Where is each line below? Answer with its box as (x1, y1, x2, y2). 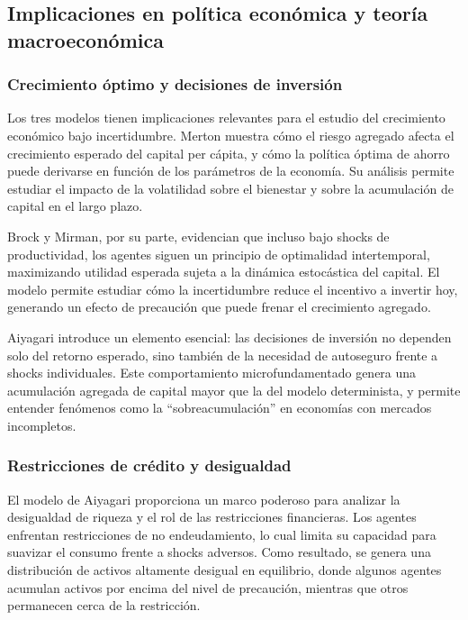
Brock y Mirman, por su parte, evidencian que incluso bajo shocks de (7, 226, 390, 245)
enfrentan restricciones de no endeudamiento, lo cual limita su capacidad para (7, 524, 436, 543)
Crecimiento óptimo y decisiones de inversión (7, 73, 343, 96)
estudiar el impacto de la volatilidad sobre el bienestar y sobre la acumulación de (7, 178, 454, 197)
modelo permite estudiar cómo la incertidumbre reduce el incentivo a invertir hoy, (7, 279, 458, 298)
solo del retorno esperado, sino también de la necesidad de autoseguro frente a (7, 345, 438, 364)
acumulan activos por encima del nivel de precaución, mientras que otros (7, 578, 409, 597)
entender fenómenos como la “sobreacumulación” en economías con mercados (7, 398, 432, 417)
